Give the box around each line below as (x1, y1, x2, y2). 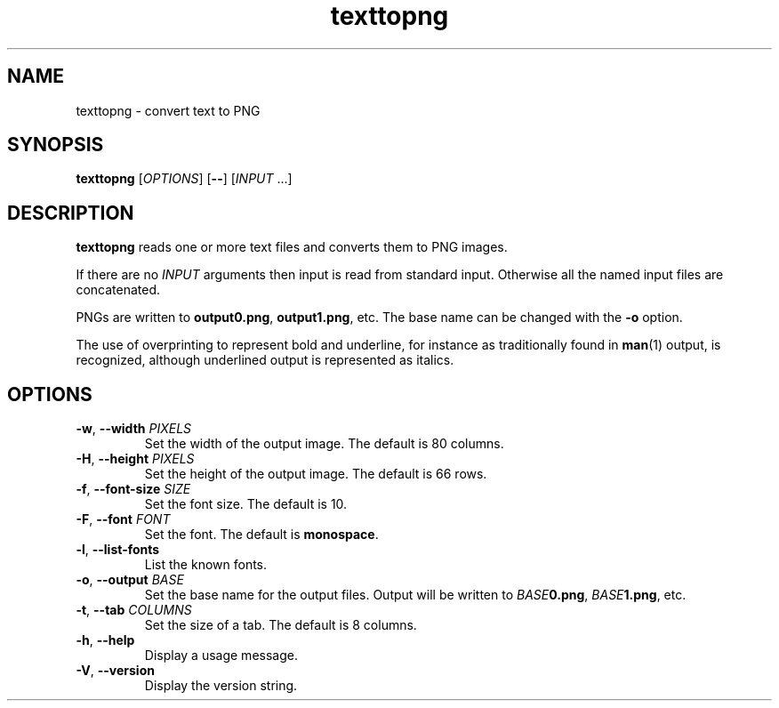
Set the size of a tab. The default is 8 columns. (144, 617, 417, 633)
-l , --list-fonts (76, 542, 160, 558)
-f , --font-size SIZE (76, 481, 191, 497)
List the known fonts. (144, 557, 268, 573)
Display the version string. (144, 678, 298, 694)
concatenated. (76, 282, 160, 298)
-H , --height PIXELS (76, 451, 195, 467)
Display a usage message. (144, 648, 298, 664)
